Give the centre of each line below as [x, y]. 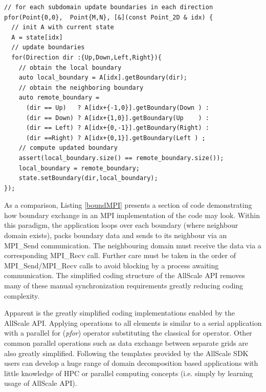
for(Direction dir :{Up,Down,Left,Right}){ [86, 57]
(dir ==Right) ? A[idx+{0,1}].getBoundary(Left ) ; [116, 138]
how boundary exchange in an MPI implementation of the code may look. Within [132, 215]
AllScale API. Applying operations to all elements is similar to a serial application [133, 322]
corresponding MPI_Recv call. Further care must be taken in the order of [120, 255]
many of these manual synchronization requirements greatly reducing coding [124, 286]
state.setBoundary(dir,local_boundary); [88, 178]
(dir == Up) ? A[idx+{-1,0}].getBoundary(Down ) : [117, 107]
